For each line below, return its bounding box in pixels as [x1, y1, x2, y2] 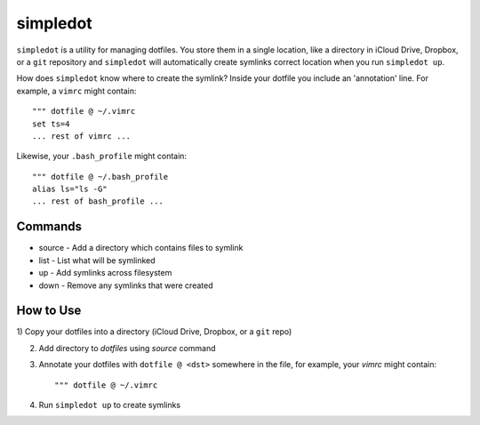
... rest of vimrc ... [32, 131, 132, 141]
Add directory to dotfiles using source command [38, 342, 217, 353]
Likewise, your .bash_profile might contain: [16, 151, 187, 162]
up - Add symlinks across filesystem [38, 268, 172, 278]
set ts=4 [32, 118, 70, 129]
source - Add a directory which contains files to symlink [38, 243, 244, 253]
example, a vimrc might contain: [16, 85, 137, 96]
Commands [16, 219, 83, 235]
